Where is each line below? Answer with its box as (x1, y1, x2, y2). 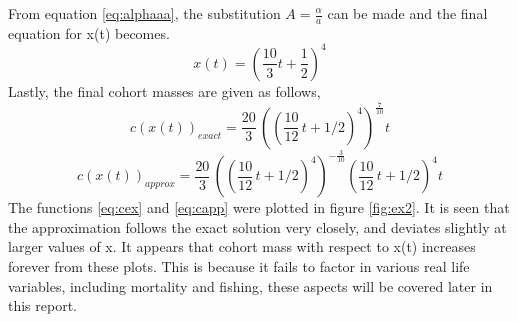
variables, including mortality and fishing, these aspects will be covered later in (8, 275, 493, 296)
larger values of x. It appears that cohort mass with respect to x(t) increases (8, 236, 476, 257)
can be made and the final (327, 3, 488, 23)
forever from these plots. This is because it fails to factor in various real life (8, 256, 470, 277)
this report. (8, 295, 78, 316)
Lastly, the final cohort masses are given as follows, (8, 80, 321, 101)
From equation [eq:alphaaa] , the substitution (8, 3, 281, 23)
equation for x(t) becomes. (8, 22, 170, 43)
